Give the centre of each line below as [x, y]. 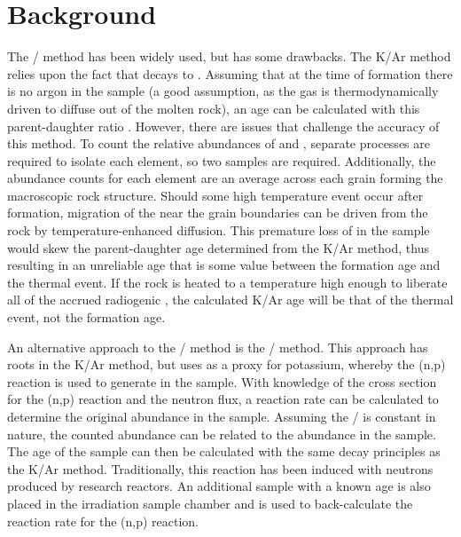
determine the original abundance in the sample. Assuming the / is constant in [222, 416]
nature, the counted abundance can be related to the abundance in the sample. [222, 434]
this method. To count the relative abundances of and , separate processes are [219, 143]
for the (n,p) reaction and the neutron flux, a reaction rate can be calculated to [223, 399]
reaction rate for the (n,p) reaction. [103, 521]
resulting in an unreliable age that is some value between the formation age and [224, 265]
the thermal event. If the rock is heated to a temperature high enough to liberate [227, 282]
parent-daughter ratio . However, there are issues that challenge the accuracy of [223, 126]
